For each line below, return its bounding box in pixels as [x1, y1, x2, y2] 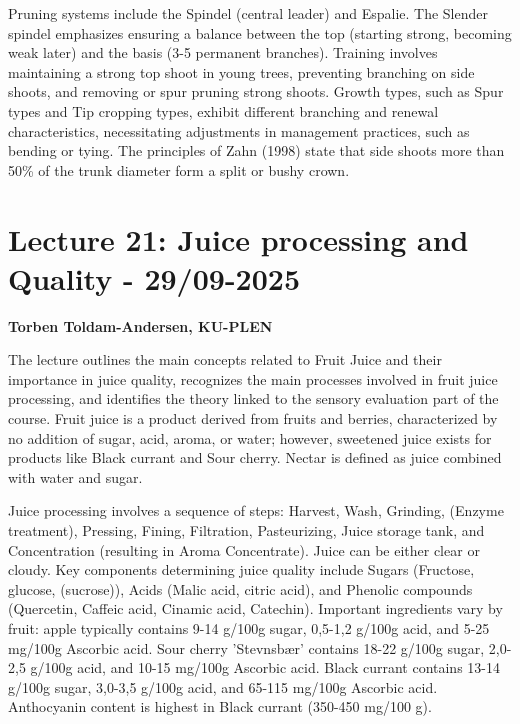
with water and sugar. [8, 466, 143, 487]
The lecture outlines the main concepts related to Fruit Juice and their [8, 349, 442, 370]
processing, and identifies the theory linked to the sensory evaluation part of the [8, 388, 499, 409]
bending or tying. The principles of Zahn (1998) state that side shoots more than [8, 140, 505, 161]
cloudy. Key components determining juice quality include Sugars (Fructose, [8, 559, 475, 580]
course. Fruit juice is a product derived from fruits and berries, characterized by [8, 408, 498, 429]
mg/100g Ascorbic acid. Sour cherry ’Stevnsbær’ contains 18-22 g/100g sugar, [8, 637, 485, 658]
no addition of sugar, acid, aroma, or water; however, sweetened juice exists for [8, 427, 492, 448]
